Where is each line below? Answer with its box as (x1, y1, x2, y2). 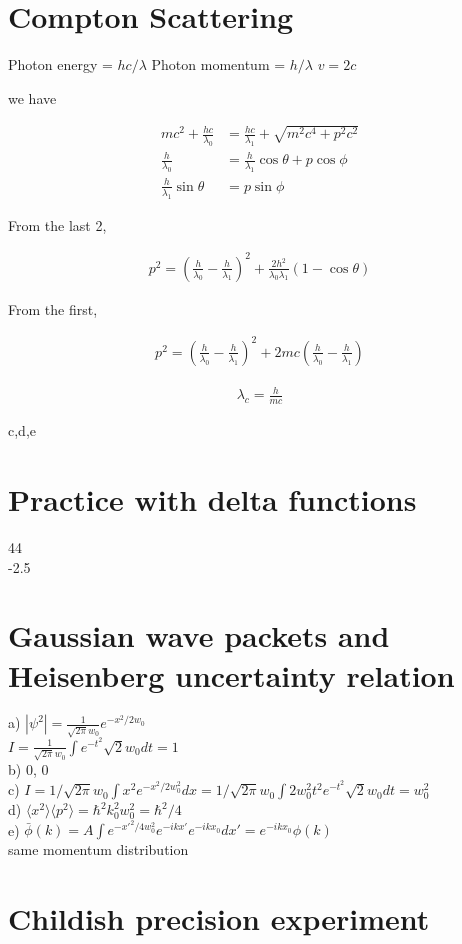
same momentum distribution (8, 839, 189, 860)
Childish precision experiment (8, 898, 430, 939)
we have (8, 87, 57, 108)
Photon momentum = (151, 54, 286, 75)
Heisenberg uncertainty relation (8, 654, 455, 695)
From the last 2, (8, 214, 107, 235)
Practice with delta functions (8, 479, 417, 519)
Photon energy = (8, 54, 113, 75)
